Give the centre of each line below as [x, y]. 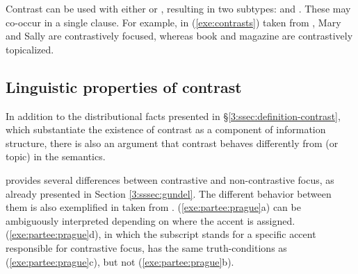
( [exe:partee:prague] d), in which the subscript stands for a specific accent [161, 234]
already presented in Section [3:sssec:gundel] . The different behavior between [169, 193]
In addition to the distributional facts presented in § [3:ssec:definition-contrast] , [173, 115]
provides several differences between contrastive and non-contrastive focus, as [170, 179]
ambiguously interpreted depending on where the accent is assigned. [150, 220]
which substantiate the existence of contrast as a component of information [166, 129]
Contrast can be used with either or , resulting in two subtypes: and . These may [178, 8]
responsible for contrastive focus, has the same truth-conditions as [146, 247]
